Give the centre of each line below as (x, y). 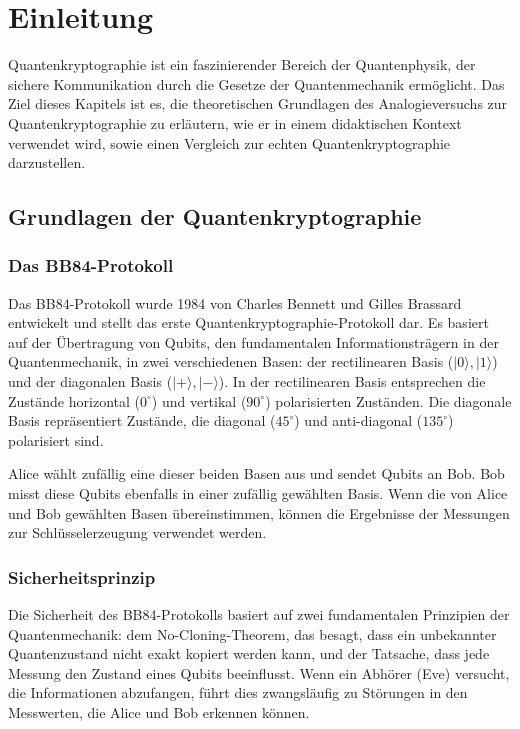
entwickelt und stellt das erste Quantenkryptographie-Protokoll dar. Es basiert (248, 322)
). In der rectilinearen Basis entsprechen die (352, 381)
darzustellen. (47, 162)
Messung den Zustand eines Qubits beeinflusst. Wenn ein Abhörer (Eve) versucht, (259, 672)
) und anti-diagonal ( (358, 420)
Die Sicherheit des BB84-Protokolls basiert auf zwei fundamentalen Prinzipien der (259, 614)
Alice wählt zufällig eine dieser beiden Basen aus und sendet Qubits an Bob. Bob (256, 473)
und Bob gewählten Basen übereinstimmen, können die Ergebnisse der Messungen (259, 512)
